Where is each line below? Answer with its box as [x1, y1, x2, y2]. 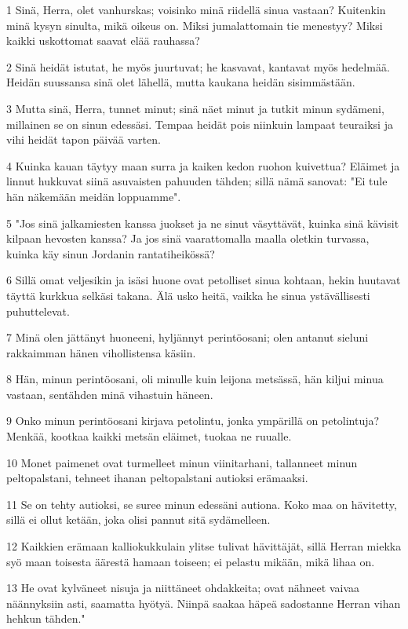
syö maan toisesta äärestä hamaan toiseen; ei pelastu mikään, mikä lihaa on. [6, 553, 375, 569]
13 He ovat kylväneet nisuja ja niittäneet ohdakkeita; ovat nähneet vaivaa [6, 580, 360, 596]
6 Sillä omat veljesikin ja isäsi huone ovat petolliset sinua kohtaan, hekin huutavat [6, 272, 401, 288]
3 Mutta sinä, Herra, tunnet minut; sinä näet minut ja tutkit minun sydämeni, [6, 100, 384, 116]
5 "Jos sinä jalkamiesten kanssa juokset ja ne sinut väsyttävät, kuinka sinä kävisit [6, 214, 399, 231]
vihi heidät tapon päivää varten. [6, 131, 161, 148]
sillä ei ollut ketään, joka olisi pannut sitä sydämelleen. [6, 511, 271, 528]
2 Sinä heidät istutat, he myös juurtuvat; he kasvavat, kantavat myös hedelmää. [6, 58, 390, 75]
